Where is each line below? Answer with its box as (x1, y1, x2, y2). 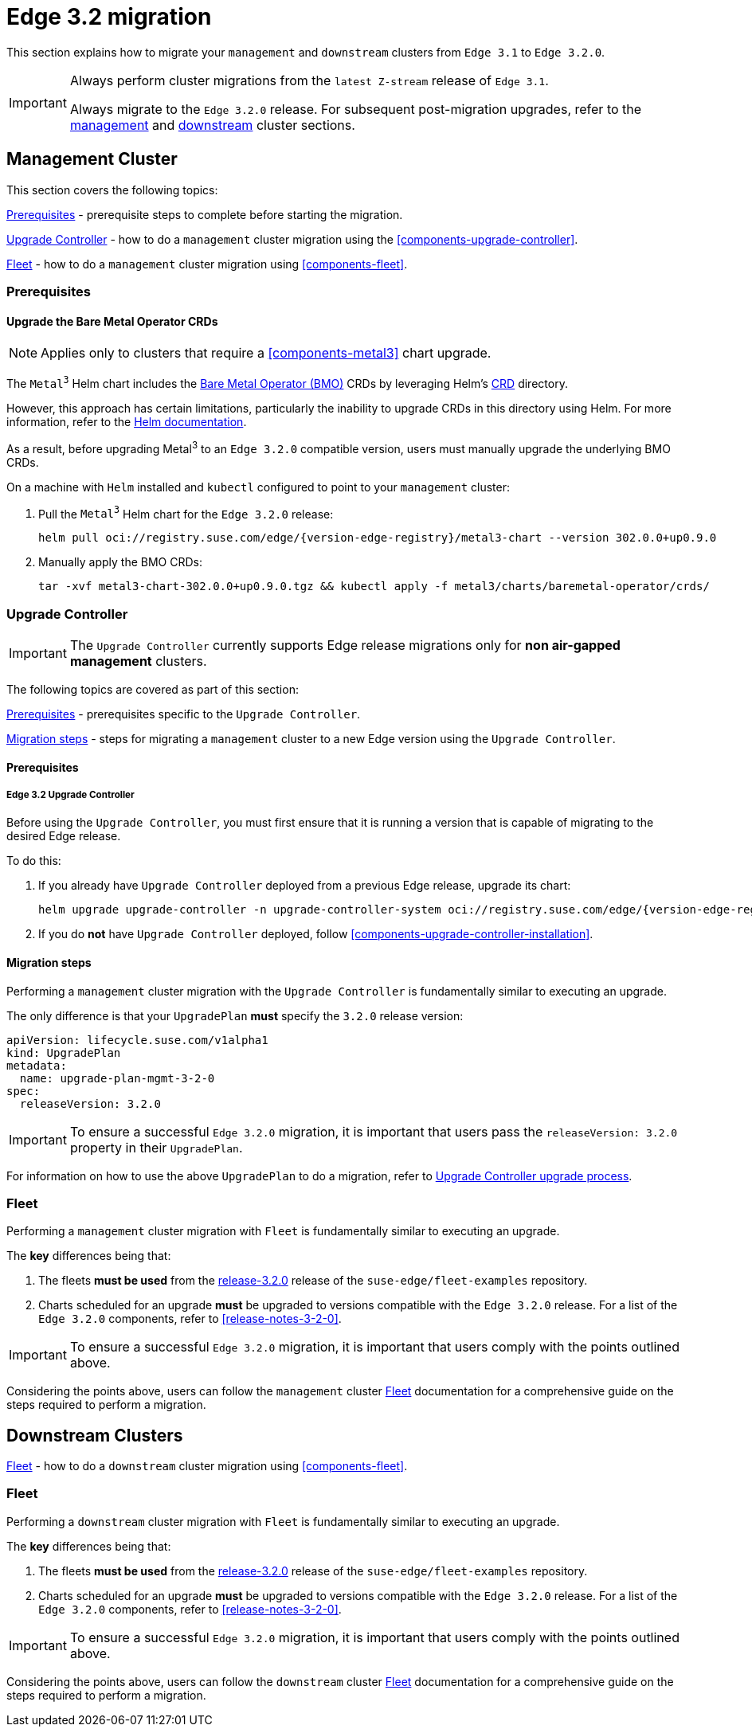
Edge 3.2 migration (6, 3, 212, 30)
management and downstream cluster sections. (69, 116, 355, 133)
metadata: (6, 1058, 67, 1072)
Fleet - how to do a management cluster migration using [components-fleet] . (6, 256, 408, 271)
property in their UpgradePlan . (69, 1139, 243, 1156)
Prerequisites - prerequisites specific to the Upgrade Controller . (6, 706, 361, 721)
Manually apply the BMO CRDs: (38, 555, 203, 569)
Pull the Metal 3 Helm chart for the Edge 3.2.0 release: (38, 504, 334, 521)
